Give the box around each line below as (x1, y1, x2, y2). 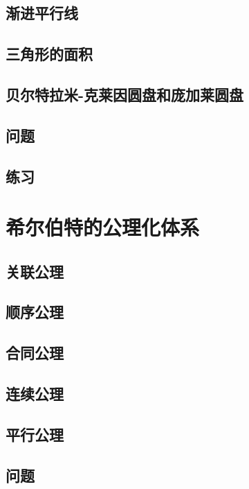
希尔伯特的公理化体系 (6, 213, 200, 241)
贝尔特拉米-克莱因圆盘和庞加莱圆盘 (6, 83, 244, 105)
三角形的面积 (6, 43, 93, 65)
